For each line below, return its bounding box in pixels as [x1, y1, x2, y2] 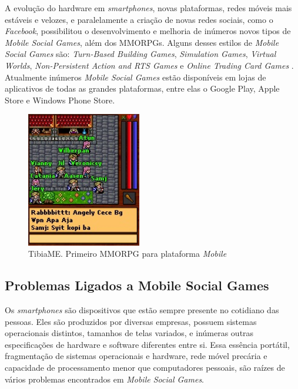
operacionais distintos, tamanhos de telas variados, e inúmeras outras [5, 327, 254, 339]
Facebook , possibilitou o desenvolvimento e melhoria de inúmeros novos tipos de [5, 25, 291, 37]
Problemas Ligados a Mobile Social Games [5, 276, 269, 294]
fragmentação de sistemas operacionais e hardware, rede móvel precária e [5, 350, 267, 362]
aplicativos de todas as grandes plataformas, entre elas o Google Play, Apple [5, 82, 280, 95]
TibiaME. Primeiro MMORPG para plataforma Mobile [28, 247, 227, 260]
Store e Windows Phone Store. [5, 93, 115, 106]
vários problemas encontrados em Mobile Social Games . [5, 373, 205, 385]
